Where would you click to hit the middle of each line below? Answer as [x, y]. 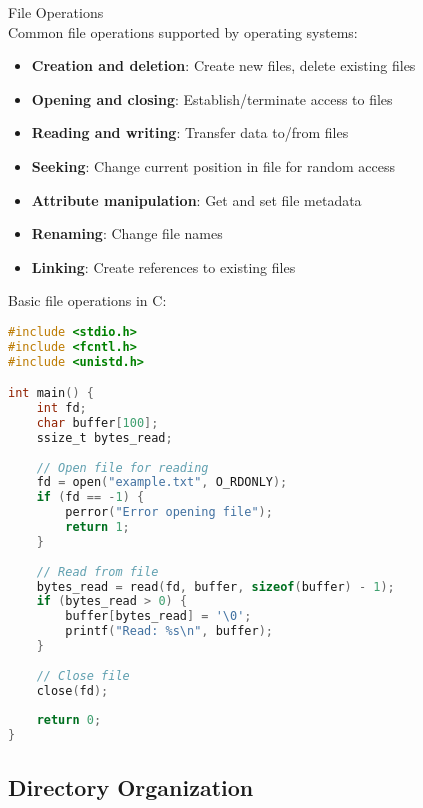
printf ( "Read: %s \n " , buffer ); [169, 631]
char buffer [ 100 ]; [97, 422]
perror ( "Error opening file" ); [169, 512]
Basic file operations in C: [87, 300]
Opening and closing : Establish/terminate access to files [212, 98]
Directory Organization [131, 786]
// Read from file [97, 571]
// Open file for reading [122, 467]
